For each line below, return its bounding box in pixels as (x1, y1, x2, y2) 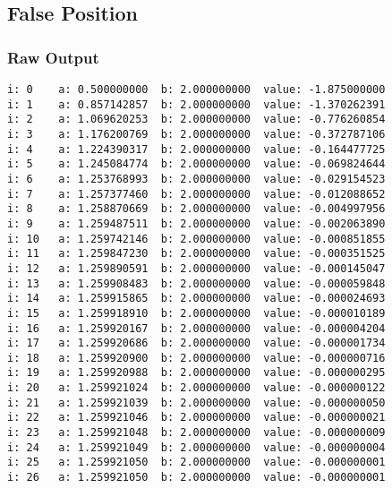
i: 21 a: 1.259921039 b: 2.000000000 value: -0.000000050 (7, 396, 386, 409)
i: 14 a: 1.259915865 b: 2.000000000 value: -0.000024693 (7, 292, 386, 305)
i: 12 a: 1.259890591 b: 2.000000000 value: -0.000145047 (7, 261, 386, 275)
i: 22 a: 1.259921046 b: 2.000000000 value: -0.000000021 (7, 411, 386, 424)
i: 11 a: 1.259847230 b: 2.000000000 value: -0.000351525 (7, 247, 386, 261)
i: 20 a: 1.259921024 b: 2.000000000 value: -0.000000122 (7, 381, 386, 395)
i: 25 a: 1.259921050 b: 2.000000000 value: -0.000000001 (7, 456, 386, 469)
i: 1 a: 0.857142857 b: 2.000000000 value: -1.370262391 (7, 98, 386, 111)
